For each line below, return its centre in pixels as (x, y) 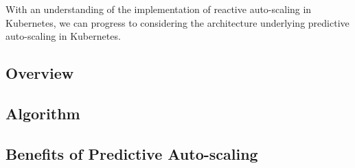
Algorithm (43, 113)
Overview (40, 73)
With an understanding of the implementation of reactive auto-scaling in (159, 9)
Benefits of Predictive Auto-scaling (132, 153)
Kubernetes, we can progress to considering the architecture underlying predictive (177, 22)
